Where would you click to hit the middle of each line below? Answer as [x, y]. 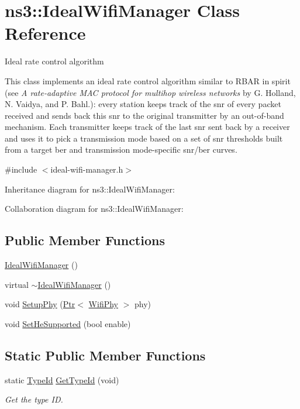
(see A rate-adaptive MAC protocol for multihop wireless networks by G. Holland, [150, 92]
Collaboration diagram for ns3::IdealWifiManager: [94, 209]
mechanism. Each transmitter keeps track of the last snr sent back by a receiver [147, 127]
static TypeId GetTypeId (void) [62, 379]
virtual [17, 284]
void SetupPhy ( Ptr [40, 304]
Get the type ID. [34, 399]
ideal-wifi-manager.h [87, 169]
